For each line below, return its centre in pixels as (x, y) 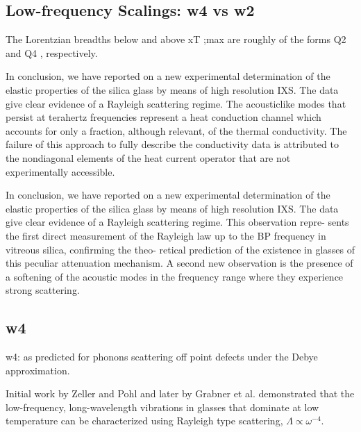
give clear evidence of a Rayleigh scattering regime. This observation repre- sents (177, 222)
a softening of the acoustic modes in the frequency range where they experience (175, 276)
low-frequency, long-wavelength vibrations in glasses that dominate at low (162, 407)
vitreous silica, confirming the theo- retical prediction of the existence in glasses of (180, 249)
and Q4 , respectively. (52, 52)
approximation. (38, 370)
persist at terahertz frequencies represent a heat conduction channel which (163, 117)
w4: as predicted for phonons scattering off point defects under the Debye (162, 357)
